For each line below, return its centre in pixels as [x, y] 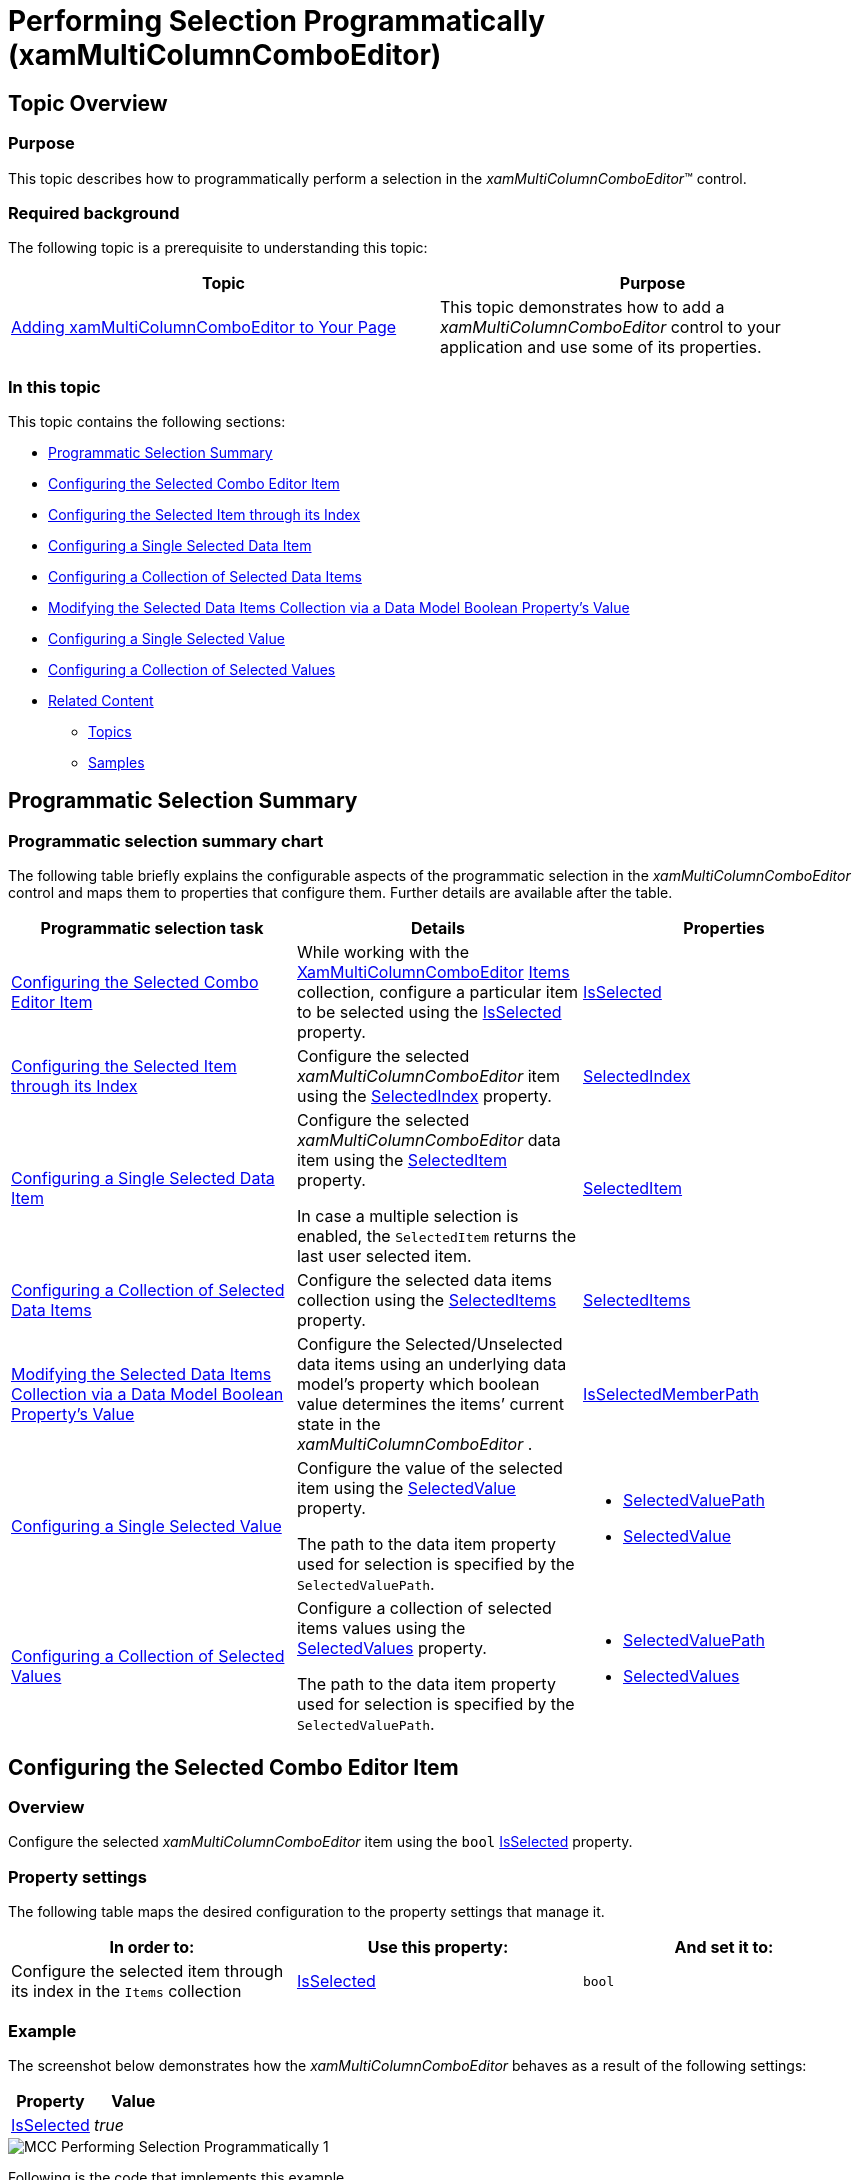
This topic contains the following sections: [147, 422]
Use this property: [438, 1947]
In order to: [152, 1947]
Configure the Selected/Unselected [429, 1344]
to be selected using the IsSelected [429, 1012]
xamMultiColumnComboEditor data [428, 1140]
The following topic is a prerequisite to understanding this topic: [218, 248]
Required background [94, 212]
